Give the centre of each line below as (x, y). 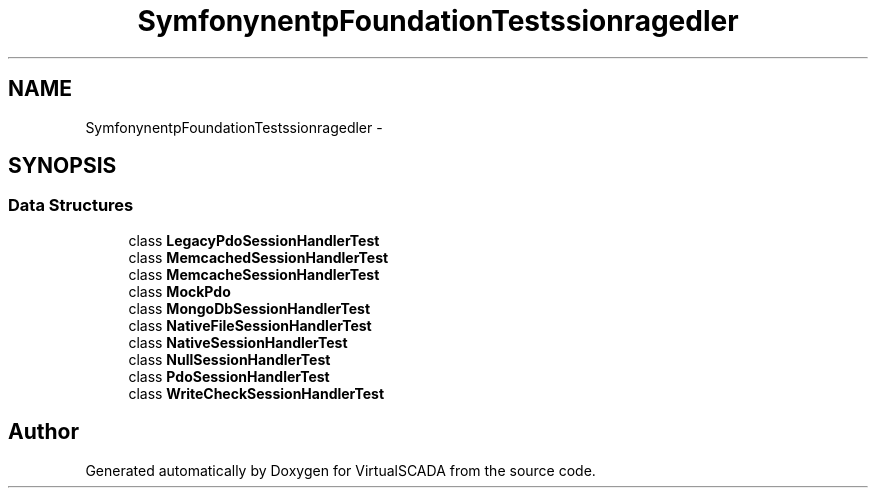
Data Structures (71, 205)
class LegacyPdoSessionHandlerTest (254, 240)
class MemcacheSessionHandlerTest (254, 274)
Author (43, 432)
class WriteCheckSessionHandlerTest (256, 393)
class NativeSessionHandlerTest (238, 342)
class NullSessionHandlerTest (229, 359)
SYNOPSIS (62, 166)
